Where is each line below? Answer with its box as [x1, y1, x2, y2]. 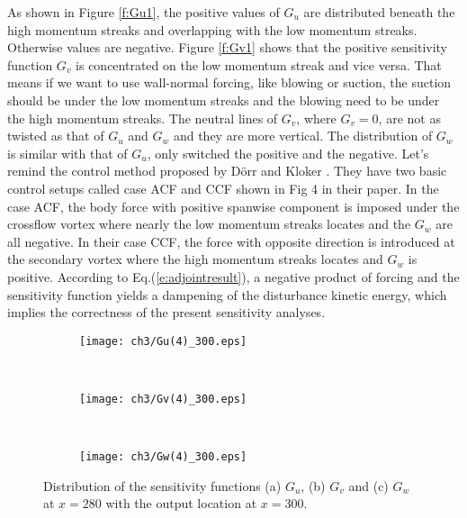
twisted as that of [7, 126, 104, 145]
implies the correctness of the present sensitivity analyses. [7, 303, 326, 322]
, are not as [378, 108, 441, 127]
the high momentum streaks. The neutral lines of [7, 108, 278, 127]
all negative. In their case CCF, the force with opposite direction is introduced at [7, 232, 455, 250]
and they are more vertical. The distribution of [173, 126, 433, 145]
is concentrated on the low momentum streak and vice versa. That [76, 55, 442, 74]
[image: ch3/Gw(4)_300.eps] [79, 450, 247, 464]
